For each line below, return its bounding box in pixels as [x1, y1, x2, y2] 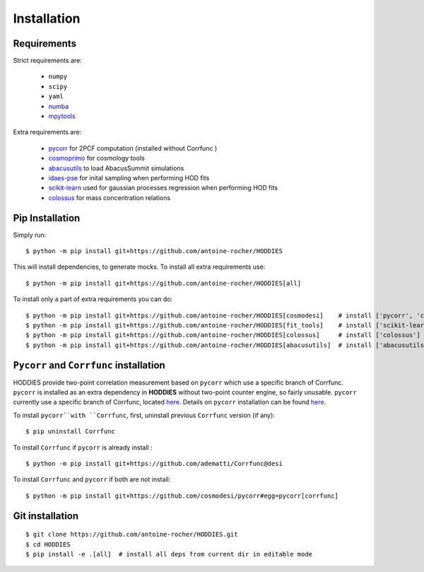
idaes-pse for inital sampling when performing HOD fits [48, 173, 210, 182]
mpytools [48, 112, 76, 120]
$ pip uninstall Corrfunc [25, 428, 116, 436]
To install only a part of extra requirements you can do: [13, 295, 173, 303]
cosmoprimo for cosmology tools [48, 154, 145, 163]
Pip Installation [13, 212, 81, 224]
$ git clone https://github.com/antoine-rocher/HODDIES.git [25, 530, 238, 539]
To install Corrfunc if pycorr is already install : [13, 443, 153, 452]
